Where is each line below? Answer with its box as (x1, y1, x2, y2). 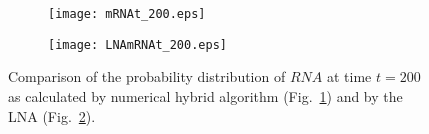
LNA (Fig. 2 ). (8, 105, 96, 126)
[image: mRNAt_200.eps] (48, 7, 206, 21)
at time (326, 66, 372, 87)
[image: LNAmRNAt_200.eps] (48, 37, 227, 52)
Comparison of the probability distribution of (8, 66, 286, 87)
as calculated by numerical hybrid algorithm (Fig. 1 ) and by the (8, 85, 403, 106)
